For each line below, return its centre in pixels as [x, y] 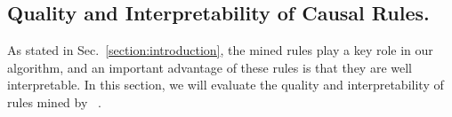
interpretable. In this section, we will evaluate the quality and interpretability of [226, 85]
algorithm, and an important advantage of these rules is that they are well [210, 67]
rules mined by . [54, 101]
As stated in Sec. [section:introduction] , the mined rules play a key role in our [220, 50]
